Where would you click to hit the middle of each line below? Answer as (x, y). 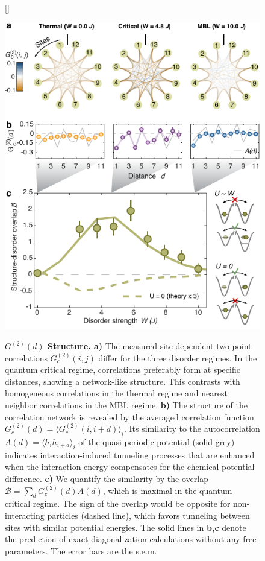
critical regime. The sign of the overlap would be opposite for (118, 503)
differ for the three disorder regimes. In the (178, 357)
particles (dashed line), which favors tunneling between (148, 515)
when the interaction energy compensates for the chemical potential (130, 467)
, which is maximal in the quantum (167, 490)
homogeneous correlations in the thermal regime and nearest (116, 393)
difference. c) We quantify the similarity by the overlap (107, 478)
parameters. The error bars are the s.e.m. (81, 550)
